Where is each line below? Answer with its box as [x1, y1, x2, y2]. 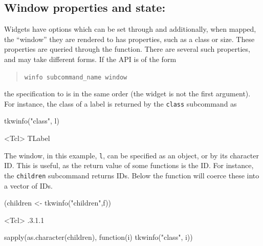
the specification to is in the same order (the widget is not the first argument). [4, 88, 251, 99]
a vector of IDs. [4, 180, 53, 191]
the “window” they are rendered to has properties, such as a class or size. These [4, 33, 255, 44]
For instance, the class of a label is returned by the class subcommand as [4, 98, 237, 109]
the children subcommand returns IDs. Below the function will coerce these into [4, 170, 259, 180]
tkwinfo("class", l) [4, 115, 59, 126]
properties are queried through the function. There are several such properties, [4, 44, 250, 54]
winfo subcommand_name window [24, 73, 127, 81]
